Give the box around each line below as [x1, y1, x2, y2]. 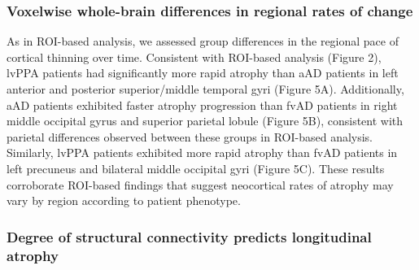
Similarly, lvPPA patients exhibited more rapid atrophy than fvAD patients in [7, 144, 398, 161]
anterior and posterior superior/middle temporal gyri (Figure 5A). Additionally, [7, 81, 404, 97]
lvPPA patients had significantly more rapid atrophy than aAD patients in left [7, 64, 399, 81]
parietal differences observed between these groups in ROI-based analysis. [7, 128, 373, 145]
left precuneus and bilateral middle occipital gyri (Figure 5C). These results [7, 159, 385, 176]
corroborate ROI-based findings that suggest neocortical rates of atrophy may [7, 176, 394, 193]
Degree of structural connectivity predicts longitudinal [7, 226, 372, 246]
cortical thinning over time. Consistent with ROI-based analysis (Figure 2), [7, 48, 382, 65]
